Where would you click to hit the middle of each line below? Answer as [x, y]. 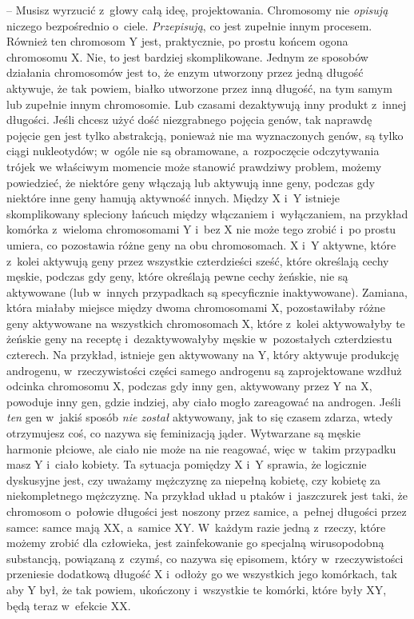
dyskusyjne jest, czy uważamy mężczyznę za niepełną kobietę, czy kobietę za [194, 479]
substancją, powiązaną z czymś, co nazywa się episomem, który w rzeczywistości [205, 558]
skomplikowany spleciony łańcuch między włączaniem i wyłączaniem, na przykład [207, 213]
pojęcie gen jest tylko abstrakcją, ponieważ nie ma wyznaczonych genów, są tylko [205, 135]
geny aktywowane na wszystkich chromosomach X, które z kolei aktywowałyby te [206, 323]
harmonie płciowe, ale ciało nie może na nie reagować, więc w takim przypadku [201, 448]
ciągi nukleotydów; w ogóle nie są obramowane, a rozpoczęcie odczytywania [193, 151]
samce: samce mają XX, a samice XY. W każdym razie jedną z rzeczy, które [196, 527]
